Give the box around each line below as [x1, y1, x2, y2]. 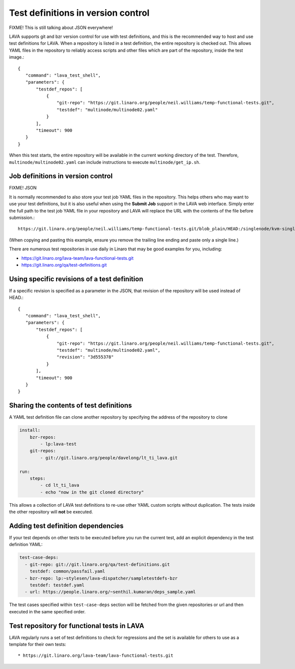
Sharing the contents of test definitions [9, 401, 132, 410]
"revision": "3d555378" [57, 354, 114, 360]
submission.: [9, 214, 35, 221]
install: [19, 427, 41, 433]
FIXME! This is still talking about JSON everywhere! [9, 25, 113, 30]
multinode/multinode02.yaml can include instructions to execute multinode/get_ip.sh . [9, 159, 201, 165]
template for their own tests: [9, 641, 66, 647]
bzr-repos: [29, 434, 56, 440]
